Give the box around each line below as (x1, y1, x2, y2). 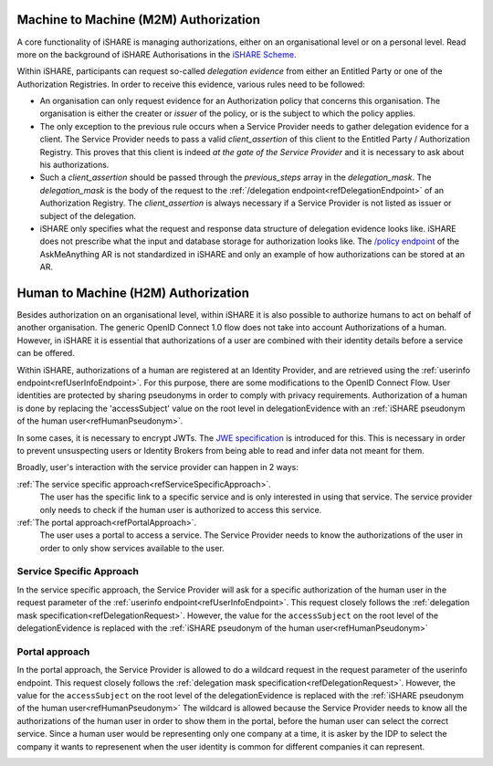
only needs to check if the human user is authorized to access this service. (39, 504, 322, 515)
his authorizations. (39, 160, 110, 171)
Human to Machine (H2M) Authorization (16, 285, 250, 300)
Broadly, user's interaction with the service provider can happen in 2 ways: (16, 462, 299, 473)
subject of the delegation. (39, 210, 137, 221)
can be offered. (16, 348, 75, 359)
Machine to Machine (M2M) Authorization (16, 12, 260, 27)
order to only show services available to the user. (39, 542, 226, 553)
